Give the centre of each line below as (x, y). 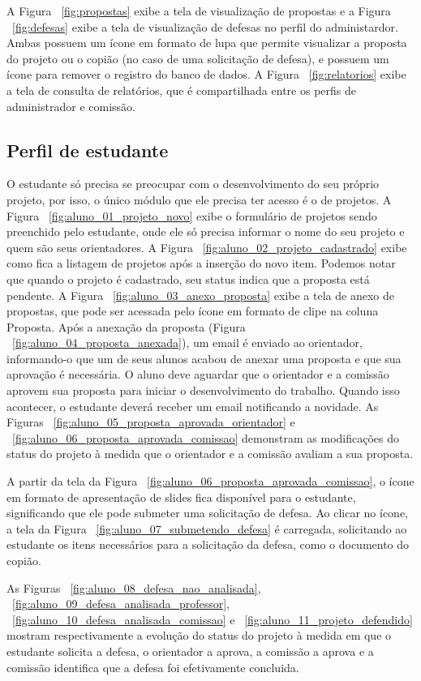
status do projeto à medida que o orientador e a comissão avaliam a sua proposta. (210, 454)
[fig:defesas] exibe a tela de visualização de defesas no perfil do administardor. (205, 26)
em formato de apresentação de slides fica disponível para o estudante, (181, 497)
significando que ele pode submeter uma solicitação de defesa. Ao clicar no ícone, (208, 513)
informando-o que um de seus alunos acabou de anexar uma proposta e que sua (204, 358)
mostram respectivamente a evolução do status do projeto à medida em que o (199, 635)
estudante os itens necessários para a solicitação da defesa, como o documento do (208, 544)
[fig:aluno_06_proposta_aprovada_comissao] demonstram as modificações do (206, 437)
